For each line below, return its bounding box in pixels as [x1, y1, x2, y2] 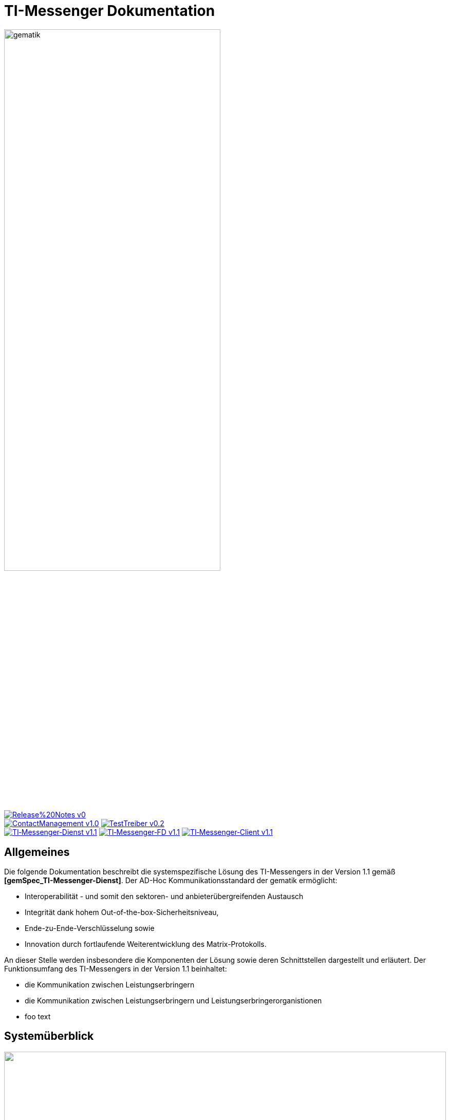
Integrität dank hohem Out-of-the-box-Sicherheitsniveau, [25, 907, 219, 917]
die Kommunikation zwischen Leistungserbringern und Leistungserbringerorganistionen [25, 996, 322, 1005]
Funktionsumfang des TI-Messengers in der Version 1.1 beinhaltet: [4, 964, 227, 973]
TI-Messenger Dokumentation [4, 2, 215, 20]
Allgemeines [4, 845, 70, 858]
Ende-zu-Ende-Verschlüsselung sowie [25, 923, 155, 932]
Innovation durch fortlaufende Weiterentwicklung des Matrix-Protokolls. [25, 939, 267, 948]
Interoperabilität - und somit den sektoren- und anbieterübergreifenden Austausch [25, 891, 304, 901]
